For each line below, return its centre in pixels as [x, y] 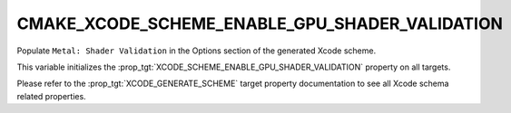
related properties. [51, 96]
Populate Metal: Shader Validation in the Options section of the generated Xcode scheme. [197, 51]
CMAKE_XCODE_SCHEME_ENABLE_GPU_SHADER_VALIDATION [260, 24]
